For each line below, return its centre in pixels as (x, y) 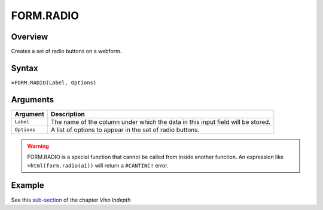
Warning (38, 146)
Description (68, 114)
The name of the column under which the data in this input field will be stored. (161, 121)
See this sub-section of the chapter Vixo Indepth (71, 200)
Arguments (33, 100)
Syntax (25, 68)
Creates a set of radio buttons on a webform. (66, 51)
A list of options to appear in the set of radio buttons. (125, 130)
